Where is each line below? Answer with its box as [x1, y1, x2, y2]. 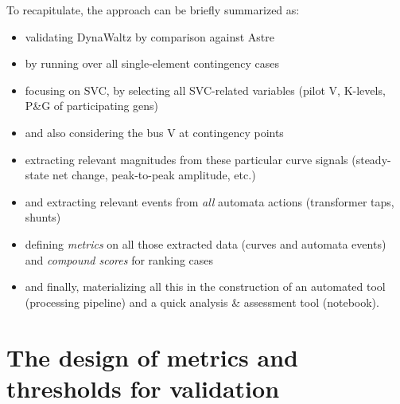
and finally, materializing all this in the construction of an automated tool [25, 278, 386, 295]
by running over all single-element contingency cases [25, 55, 279, 72]
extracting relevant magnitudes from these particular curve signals [25, 151, 348, 167]
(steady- [351, 151, 391, 167]
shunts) [25, 209, 61, 226]
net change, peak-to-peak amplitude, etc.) [52, 167, 256, 183]
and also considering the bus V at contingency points [25, 124, 284, 140]
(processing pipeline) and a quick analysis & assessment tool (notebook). [25, 293, 379, 310]
